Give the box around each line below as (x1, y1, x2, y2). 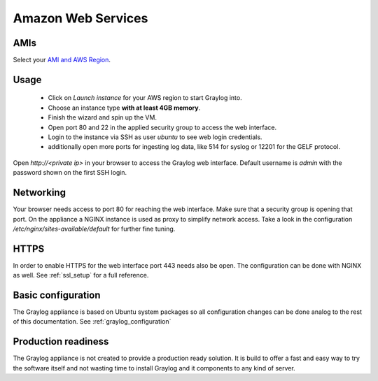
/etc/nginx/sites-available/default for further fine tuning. (13, 224, 176, 233)
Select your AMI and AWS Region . (13, 56, 111, 64)
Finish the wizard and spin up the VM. (48, 113, 157, 122)
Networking (13, 187, 66, 199)
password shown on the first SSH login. (13, 168, 127, 177)
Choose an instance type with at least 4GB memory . (48, 103, 201, 112)
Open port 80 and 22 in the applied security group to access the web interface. (48, 123, 276, 131)
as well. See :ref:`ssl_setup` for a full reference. (13, 271, 149, 280)
